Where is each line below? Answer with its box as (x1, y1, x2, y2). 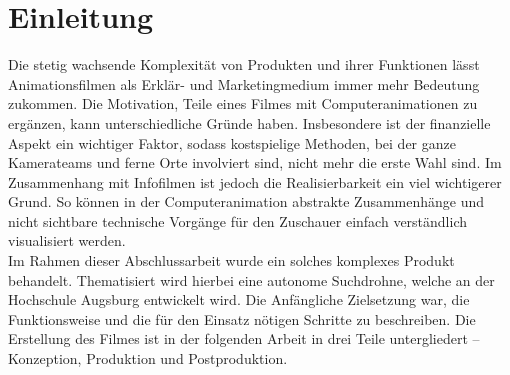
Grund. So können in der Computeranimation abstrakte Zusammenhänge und (8, 191, 485, 212)
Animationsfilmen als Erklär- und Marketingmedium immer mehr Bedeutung (8, 73, 480, 94)
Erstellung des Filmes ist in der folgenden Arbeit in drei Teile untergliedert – (8, 328, 480, 349)
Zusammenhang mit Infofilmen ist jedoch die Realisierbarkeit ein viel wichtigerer (8, 171, 502, 192)
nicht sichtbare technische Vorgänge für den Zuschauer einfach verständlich (8, 210, 468, 231)
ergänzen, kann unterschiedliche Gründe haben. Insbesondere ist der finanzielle (8, 112, 491, 133)
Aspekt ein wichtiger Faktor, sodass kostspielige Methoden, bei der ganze (8, 132, 456, 153)
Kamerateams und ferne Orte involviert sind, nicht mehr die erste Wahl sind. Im (8, 152, 502, 173)
